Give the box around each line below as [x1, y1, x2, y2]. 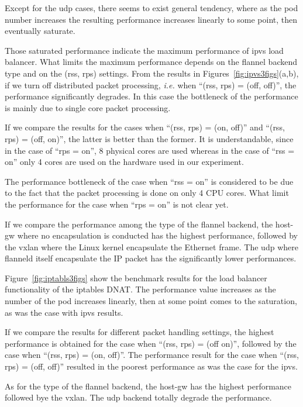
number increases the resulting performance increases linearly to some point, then [5, 13, 298, 25]
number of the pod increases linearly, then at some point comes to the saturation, [5, 295, 297, 307]
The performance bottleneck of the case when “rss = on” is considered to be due [5, 175, 294, 187]
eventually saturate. [5, 25, 75, 37]
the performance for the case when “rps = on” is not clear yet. [5, 198, 229, 210]
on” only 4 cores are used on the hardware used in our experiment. [5, 156, 244, 168]
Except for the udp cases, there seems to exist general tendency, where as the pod [5, 2, 298, 13]
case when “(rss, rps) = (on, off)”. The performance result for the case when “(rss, [5, 349, 299, 361]
